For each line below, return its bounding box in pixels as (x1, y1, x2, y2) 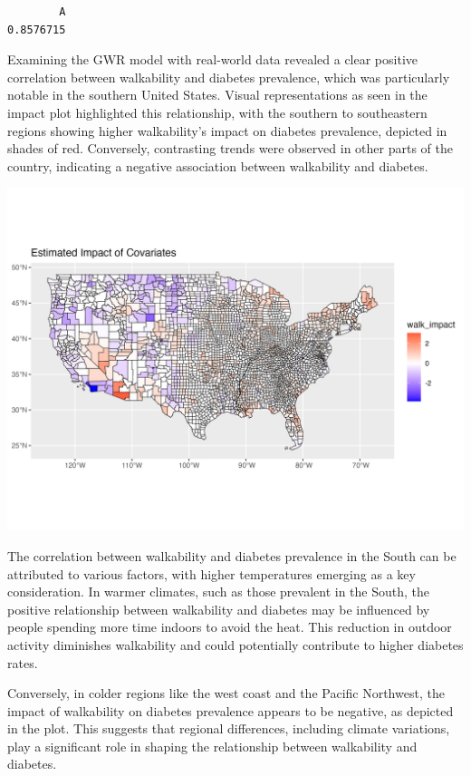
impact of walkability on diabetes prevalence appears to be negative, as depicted (7, 701, 454, 720)
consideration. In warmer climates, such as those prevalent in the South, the (7, 582, 430, 601)
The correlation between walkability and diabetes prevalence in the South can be (7, 546, 457, 565)
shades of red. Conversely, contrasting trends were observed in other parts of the (7, 139, 453, 158)
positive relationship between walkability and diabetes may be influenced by (7, 599, 430, 618)
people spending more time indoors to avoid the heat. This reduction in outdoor (7, 617, 452, 636)
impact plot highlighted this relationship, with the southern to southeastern (7, 102, 428, 121)
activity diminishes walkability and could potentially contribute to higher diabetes (7, 635, 464, 654)
